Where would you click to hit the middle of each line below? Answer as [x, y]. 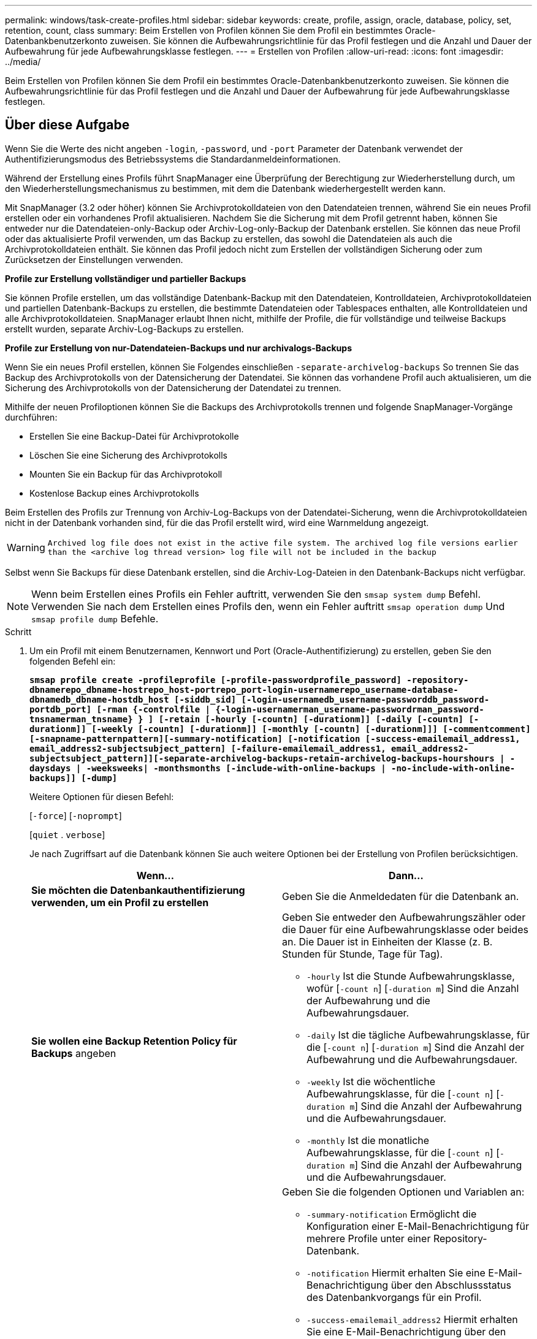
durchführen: [31, 417]
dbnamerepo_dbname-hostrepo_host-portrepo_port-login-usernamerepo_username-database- [244, 689]
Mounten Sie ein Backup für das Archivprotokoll [126, 474]
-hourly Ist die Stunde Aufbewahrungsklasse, [411, 976]
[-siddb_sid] [205, 699]
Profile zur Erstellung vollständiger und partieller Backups [126, 278]
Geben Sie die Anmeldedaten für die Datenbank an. [401, 896]
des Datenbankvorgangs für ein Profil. [394, 1297]
